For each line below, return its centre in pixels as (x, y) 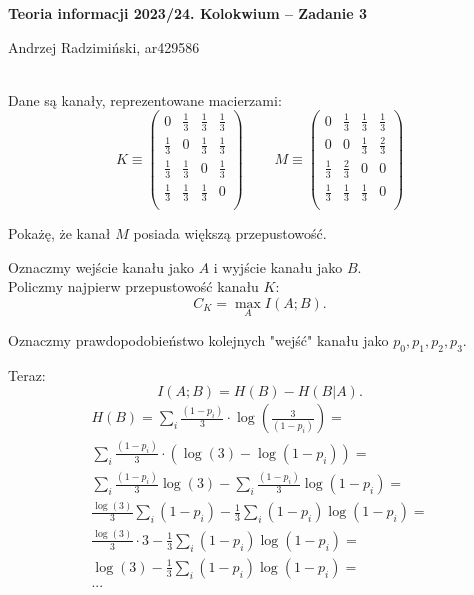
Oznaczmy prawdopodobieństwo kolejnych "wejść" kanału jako (198, 339)
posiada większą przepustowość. (230, 232)
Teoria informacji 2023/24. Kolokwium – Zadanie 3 (188, 13)
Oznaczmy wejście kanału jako (101, 266)
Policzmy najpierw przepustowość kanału (133, 286)
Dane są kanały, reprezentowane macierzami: (145, 99)
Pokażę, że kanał (59, 232)
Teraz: (27, 374)
